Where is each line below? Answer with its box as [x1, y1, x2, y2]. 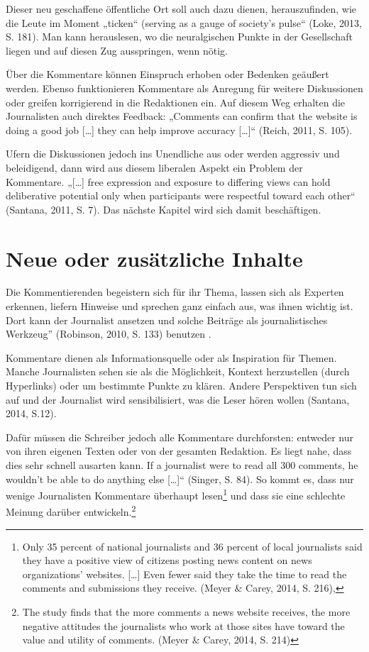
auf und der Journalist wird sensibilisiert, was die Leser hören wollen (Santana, [6, 392, 350, 407]
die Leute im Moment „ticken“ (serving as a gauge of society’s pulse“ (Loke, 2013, [6, 15, 363, 30]
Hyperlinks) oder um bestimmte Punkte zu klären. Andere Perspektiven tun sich [6, 378, 357, 392]
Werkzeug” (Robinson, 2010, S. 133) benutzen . [6, 326, 211, 341]
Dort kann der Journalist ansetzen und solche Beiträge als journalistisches [6, 312, 328, 327]
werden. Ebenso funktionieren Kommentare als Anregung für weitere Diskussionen [6, 80, 363, 95]
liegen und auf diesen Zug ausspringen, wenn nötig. [6, 43, 228, 57]
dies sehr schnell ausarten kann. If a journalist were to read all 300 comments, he [6, 457, 358, 472]
